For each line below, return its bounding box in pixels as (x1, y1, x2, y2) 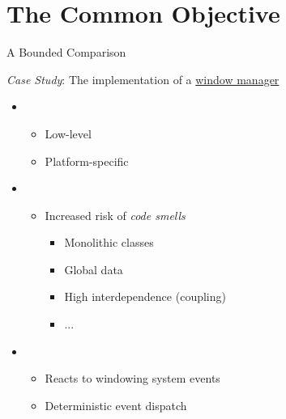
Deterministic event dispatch (45, 396, 187, 413)
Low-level (45, 125, 92, 142)
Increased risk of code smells (45, 206, 186, 223)
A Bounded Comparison (6, 44, 126, 61)
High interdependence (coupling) (64, 288, 226, 305)
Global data (64, 260, 123, 277)
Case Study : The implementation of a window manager (6, 70, 280, 87)
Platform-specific (45, 152, 129, 169)
